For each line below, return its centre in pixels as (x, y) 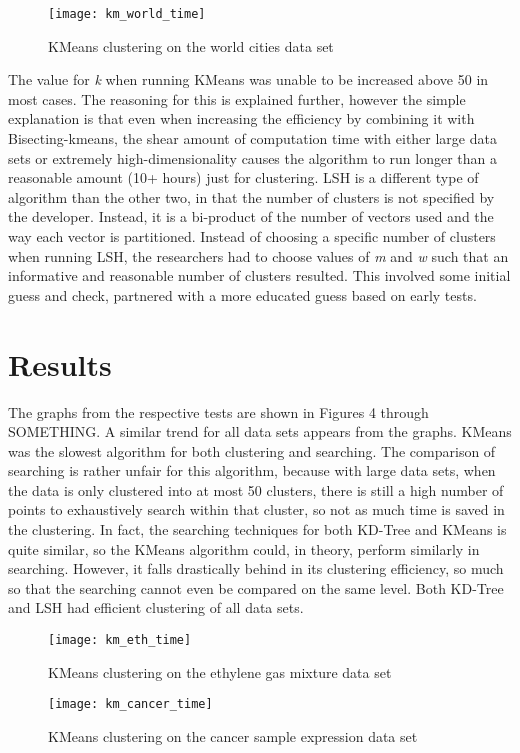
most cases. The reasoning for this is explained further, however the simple (237, 98)
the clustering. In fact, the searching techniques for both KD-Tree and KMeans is (257, 529)
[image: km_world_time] (127, 14)
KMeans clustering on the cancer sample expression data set (233, 735)
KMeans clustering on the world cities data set (191, 45)
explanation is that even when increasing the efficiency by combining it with (241, 118)
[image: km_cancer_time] (130, 704)
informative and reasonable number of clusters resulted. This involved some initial (259, 275)
